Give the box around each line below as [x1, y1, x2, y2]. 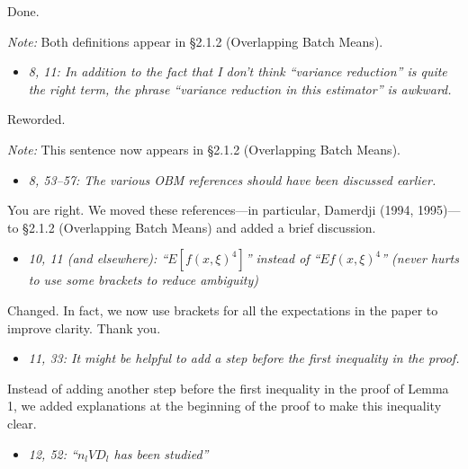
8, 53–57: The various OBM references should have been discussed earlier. [28, 170, 436, 189]
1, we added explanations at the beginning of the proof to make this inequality [7, 396, 442, 415]
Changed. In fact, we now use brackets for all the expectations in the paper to [7, 300, 438, 319]
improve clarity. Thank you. [7, 318, 161, 337]
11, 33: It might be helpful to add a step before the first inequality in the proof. [28, 349, 460, 367]
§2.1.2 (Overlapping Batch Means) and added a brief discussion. [22, 217, 376, 236]
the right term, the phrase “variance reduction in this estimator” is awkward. [28, 79, 452, 98]
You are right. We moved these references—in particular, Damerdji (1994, [7, 200, 414, 219]
